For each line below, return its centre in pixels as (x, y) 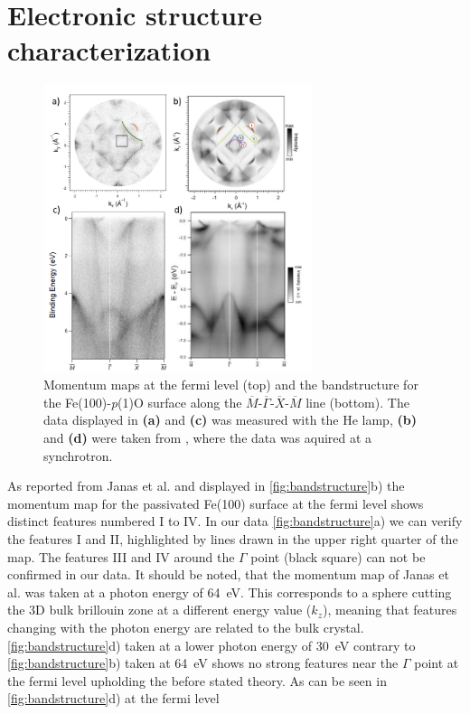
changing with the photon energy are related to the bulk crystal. (186, 627)
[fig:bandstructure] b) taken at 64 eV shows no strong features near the (203, 663)
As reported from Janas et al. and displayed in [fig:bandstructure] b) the (206, 486)
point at (437, 663)
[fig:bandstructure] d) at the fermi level (113, 698)
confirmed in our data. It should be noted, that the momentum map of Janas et (228, 574)
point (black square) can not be (338, 556)
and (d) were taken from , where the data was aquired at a (208, 437)
